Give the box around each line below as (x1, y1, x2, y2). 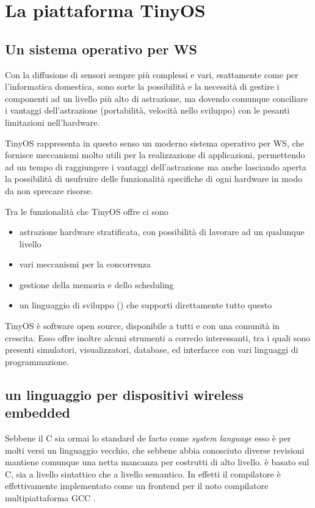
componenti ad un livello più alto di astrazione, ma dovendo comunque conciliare (5, 92, 308, 104)
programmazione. (5, 355, 70, 368)
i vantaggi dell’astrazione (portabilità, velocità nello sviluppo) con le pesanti (5, 104, 290, 117)
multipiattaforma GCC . (5, 492, 96, 504)
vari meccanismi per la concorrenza (19, 258, 151, 270)
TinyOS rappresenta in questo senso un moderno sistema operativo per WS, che (5, 136, 305, 149)
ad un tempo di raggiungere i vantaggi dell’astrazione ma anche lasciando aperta (5, 160, 306, 173)
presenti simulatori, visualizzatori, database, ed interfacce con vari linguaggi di (5, 343, 299, 356)
